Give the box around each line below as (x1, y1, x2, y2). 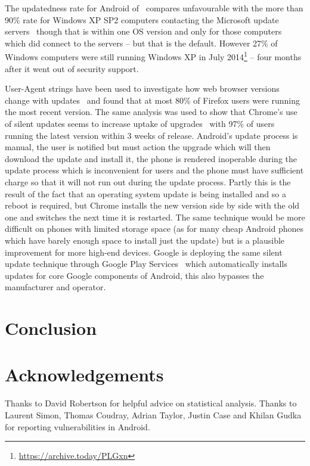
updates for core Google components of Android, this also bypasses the (5, 269, 264, 281)
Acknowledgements (5, 362, 164, 387)
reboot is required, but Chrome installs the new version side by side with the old (5, 199, 300, 212)
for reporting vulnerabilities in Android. (5, 420, 150, 433)
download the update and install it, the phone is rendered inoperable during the (5, 152, 297, 164)
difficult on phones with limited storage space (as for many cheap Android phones (5, 222, 304, 235)
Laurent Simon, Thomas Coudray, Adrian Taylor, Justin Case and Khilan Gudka (5, 409, 302, 421)
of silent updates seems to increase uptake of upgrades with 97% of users (5, 117, 275, 129)
